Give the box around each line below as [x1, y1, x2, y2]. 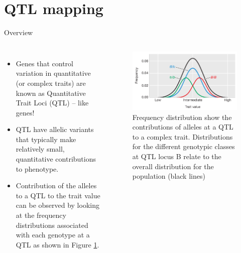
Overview [4, 27, 33, 38]
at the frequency [16, 210, 66, 220]
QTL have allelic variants [16, 124, 94, 135]
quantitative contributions [16, 154, 96, 164]
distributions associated [16, 219, 88, 230]
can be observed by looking [16, 200, 99, 210]
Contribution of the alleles [16, 180, 97, 191]
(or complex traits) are [16, 77, 86, 88]
